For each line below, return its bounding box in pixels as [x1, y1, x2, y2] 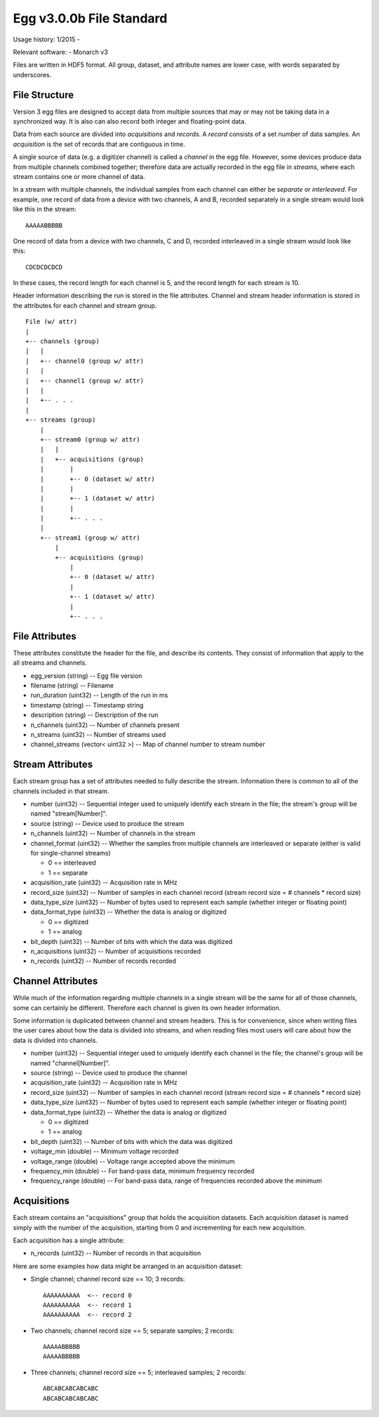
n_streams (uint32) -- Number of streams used [30, 731, 166, 739]
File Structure [13, 88, 74, 101]
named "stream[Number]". [30, 809, 107, 818]
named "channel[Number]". [30, 1058, 110, 1067]
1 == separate [48, 868, 88, 877]
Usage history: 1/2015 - [13, 35, 81, 44]
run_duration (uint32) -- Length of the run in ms [30, 691, 168, 700]
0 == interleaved [48, 858, 96, 867]
